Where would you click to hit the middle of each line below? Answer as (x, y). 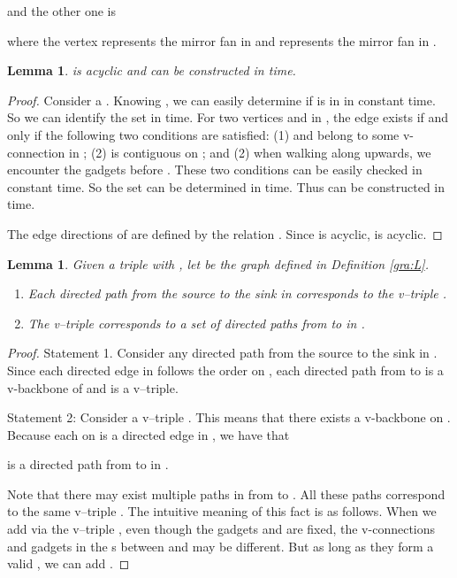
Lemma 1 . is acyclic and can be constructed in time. (152, 70)
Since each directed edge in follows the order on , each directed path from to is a (225, 370)
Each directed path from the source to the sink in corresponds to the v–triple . (237, 293)
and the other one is (62, 11)
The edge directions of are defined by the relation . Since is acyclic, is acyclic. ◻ (225, 233)
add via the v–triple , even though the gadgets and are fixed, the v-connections (221, 529)
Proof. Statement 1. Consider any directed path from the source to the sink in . (222, 353)
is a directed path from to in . (88, 464)
